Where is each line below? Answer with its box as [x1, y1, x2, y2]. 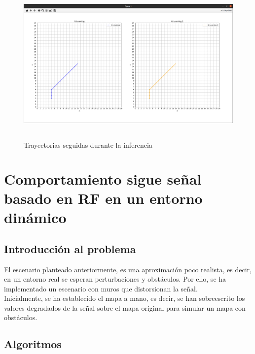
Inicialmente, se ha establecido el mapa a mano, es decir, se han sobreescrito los [4, 293, 245, 303]
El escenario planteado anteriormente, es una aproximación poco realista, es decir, [4, 264, 252, 274]
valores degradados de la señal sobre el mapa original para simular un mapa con [4, 302, 246, 313]
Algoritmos [4, 336, 62, 352]
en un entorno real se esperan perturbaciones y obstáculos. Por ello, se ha [4, 274, 226, 284]
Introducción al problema [4, 241, 136, 256]
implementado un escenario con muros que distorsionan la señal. [4, 283, 198, 293]
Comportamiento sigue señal [4, 168, 202, 189]
